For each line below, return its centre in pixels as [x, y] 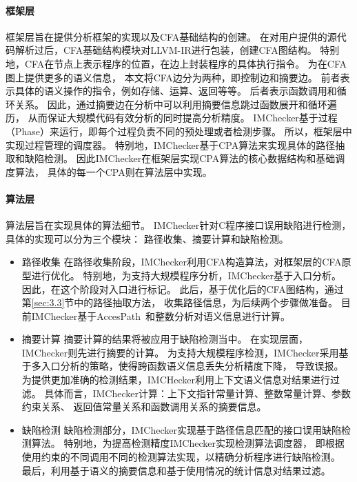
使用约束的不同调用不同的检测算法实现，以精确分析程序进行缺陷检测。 [181, 457]
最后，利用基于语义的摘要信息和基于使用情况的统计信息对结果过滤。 [176, 470]
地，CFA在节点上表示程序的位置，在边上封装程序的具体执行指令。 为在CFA [176, 63]
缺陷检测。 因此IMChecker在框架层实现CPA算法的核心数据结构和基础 [180, 158]
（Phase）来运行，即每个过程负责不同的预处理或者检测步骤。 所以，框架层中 [179, 131]
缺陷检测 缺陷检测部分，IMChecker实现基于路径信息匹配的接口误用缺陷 [181, 429]
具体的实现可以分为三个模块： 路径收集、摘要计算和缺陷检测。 [147, 238]
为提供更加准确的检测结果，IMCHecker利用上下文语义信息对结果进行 [176, 380]
